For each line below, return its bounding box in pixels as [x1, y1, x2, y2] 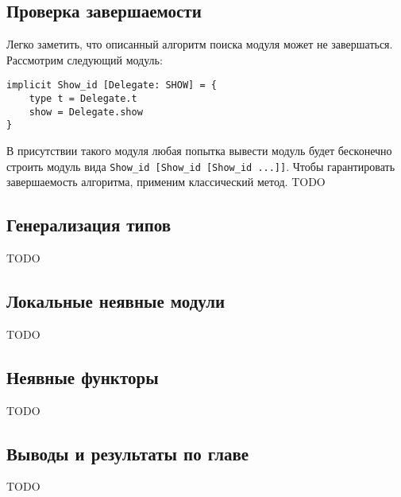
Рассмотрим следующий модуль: [6, 51, 163, 68]
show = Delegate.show [29, 106, 143, 118]
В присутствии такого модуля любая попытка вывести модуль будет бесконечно [6, 142, 392, 159]
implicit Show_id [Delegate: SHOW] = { [6, 80, 217, 91]
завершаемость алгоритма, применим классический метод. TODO [6, 173, 326, 190]
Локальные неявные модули [6, 289, 226, 313]
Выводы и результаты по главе [6, 441, 249, 465]
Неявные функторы [6, 364, 159, 389]
